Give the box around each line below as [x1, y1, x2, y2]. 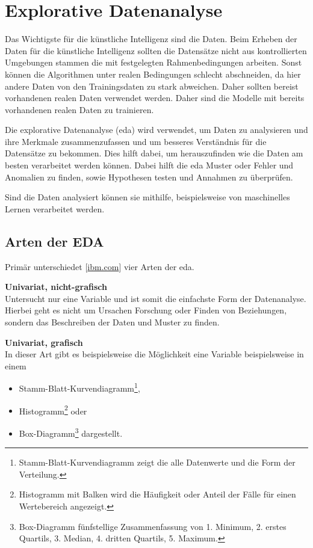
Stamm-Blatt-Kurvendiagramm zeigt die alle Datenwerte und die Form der [19, 456, 296, 469]
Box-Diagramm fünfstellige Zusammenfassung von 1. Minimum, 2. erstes [19, 520, 287, 532]
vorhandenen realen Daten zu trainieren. [5, 103, 154, 115]
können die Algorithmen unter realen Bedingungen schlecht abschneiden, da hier [5, 67, 301, 80]
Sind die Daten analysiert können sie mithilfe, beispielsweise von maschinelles [5, 191, 290, 203]
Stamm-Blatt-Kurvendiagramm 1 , [19, 380, 140, 395]
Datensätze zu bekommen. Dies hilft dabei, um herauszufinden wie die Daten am [5, 147, 303, 159]
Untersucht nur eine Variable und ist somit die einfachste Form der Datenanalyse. [5, 292, 306, 304]
